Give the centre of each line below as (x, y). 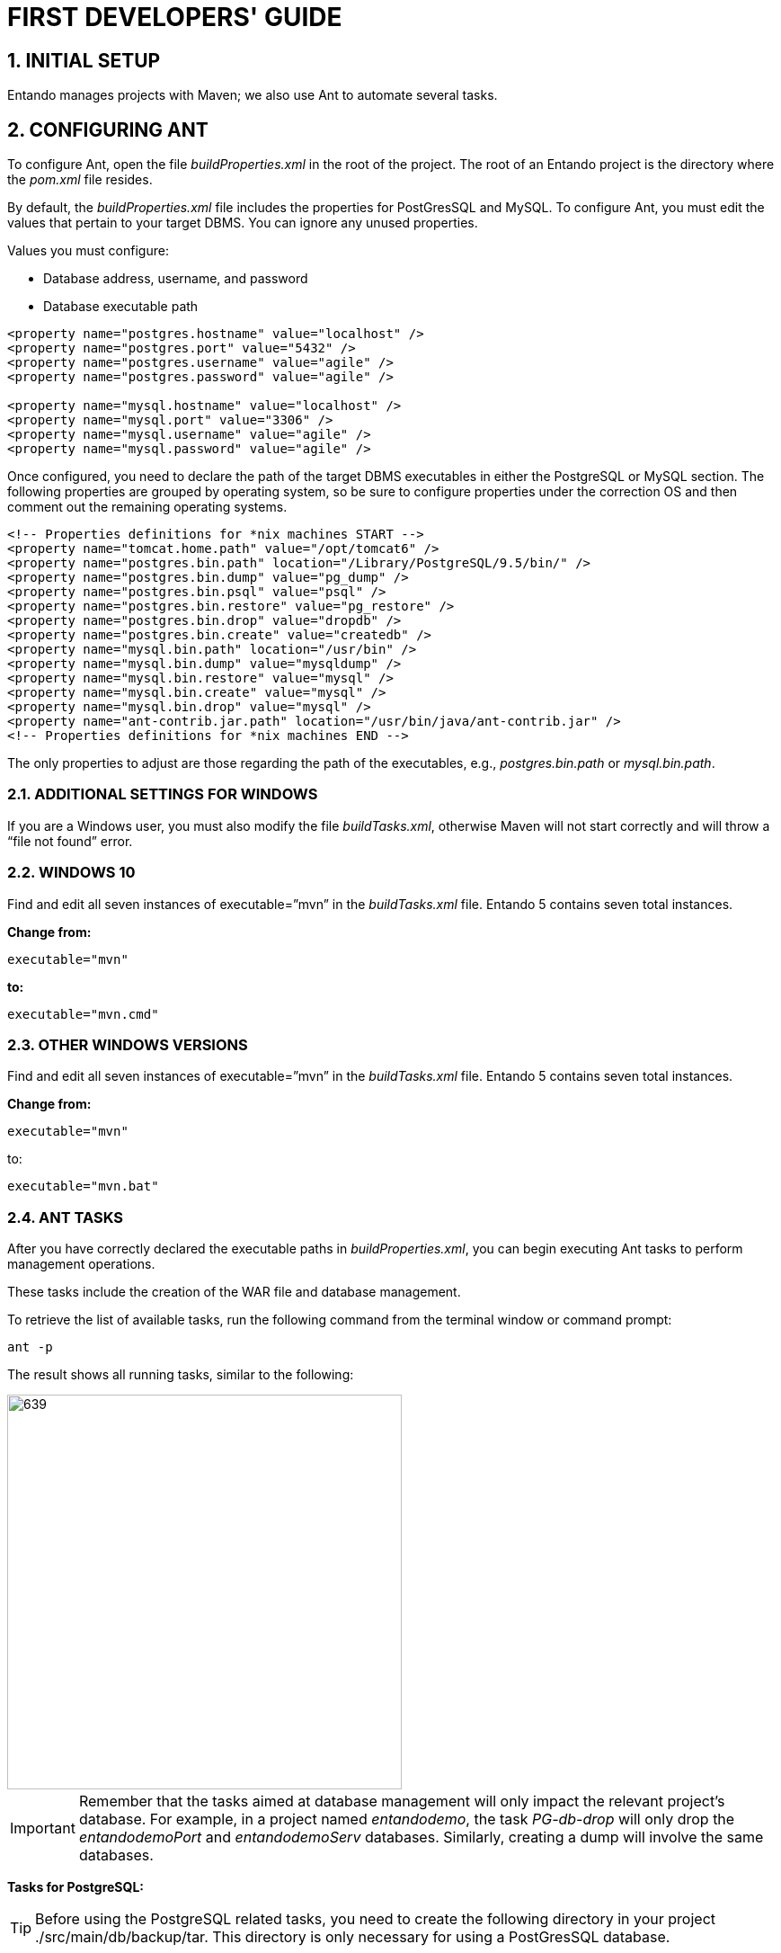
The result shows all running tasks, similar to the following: (181, 1375)
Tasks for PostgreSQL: (75, 1887)
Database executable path (121, 307)
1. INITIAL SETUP (84, 60)
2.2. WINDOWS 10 (71, 873)
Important (43, 1828)
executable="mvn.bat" (83, 1186)
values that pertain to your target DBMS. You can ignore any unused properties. (243, 223)
